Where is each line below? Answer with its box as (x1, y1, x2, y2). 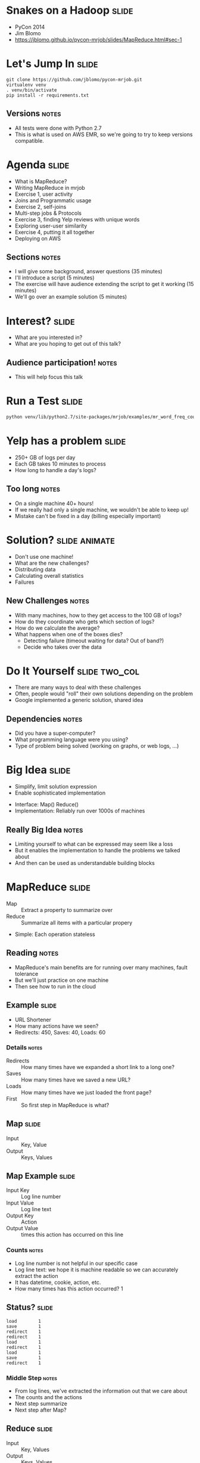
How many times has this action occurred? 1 (14, 1285, 123, 1292)
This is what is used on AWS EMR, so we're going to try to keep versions (14, 131, 193, 138)
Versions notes (6, 109, 61, 119)
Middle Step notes (6, 1373, 58, 1382)
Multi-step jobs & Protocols (14, 210, 82, 217)
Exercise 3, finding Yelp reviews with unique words (14, 215, 140, 223)
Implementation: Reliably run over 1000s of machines (14, 807, 145, 815)
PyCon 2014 (14, 23, 45, 30)
